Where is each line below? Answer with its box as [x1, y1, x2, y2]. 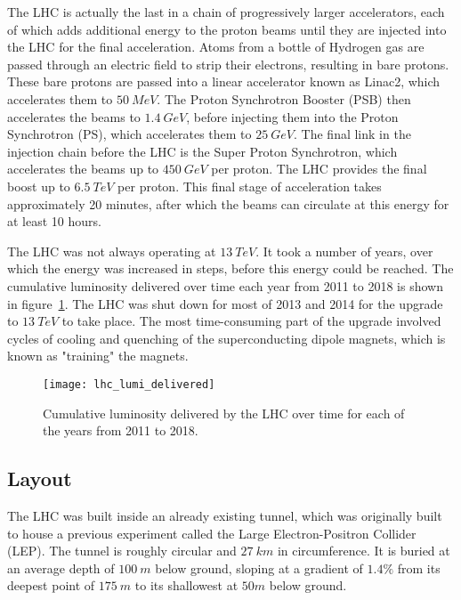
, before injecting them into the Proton [186, 107, 399, 126]
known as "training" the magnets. [7, 346, 189, 365]
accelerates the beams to [7, 107, 141, 126]
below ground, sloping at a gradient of [155, 558, 363, 577]
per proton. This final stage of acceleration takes [117, 176, 382, 195]
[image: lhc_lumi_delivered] [43, 377, 215, 391]
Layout [7, 465, 72, 492]
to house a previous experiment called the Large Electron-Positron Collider [7, 523, 417, 542]
